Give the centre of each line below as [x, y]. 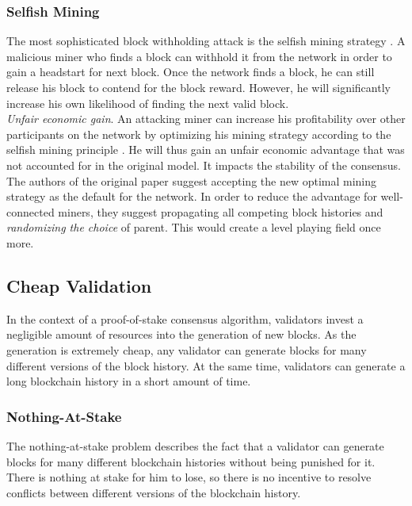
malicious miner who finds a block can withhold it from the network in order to [199, 56]
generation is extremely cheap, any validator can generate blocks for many [187, 349]
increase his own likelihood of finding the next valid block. [148, 103]
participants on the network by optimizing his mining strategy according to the [199, 134]
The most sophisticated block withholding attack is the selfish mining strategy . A [206, 41]
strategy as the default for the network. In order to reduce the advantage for [192, 196]
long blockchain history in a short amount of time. [129, 381]
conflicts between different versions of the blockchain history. [154, 492]
